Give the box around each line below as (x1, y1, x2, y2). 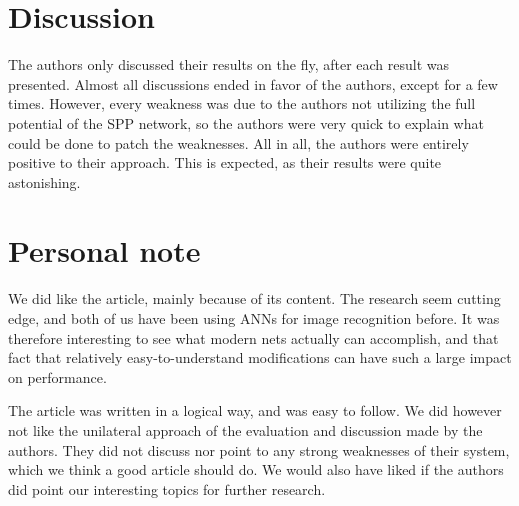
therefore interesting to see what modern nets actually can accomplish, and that (8, 327, 499, 348)
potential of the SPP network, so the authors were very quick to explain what (8, 112, 484, 133)
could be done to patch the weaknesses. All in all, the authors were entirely (8, 132, 469, 153)
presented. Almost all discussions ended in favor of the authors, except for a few (8, 73, 498, 94)
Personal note (8, 230, 201, 271)
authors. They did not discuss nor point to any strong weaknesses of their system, (8, 439, 510, 460)
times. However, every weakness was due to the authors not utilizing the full (8, 93, 476, 114)
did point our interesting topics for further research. (8, 478, 326, 499)
